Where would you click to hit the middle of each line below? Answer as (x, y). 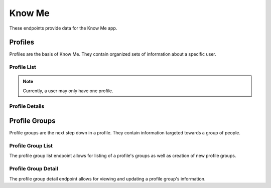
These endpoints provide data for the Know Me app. (63, 28)
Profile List (23, 67)
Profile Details (27, 106)
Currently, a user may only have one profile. (68, 91)
